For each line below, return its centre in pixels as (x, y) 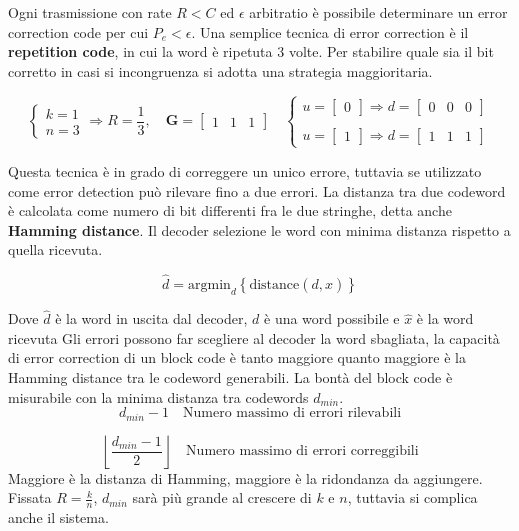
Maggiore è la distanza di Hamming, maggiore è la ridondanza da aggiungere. (245, 477)
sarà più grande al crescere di (222, 497)
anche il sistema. (58, 517)
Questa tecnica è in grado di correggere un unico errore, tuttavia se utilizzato (245, 170)
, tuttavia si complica (412, 497)
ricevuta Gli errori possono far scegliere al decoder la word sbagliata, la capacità (254, 337)
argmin (209, 285)
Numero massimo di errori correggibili (302, 451)
